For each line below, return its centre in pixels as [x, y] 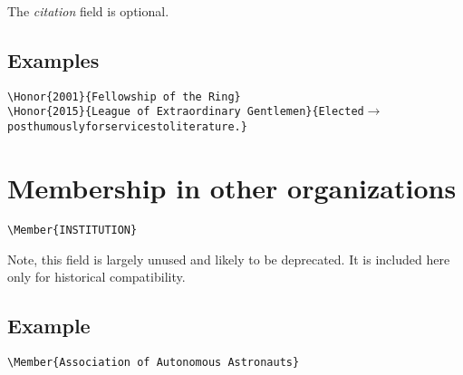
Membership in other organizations [232, 187]
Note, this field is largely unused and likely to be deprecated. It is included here [229, 259]
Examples [53, 59]
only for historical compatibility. [96, 277]
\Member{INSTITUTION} [72, 230]
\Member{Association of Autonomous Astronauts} [154, 362]
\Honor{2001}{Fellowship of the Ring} [124, 96]
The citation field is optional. [88, 11]
